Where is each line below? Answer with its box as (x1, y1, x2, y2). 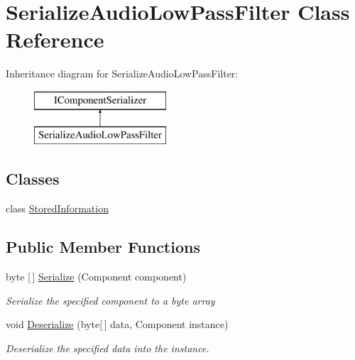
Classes (6, 168, 60, 190)
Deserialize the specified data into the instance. (6, 340, 209, 355)
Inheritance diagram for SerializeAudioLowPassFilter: (6, 66, 239, 81)
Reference (6, 25, 104, 54)
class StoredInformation (6, 201, 109, 216)
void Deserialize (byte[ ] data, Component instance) (6, 317, 229, 332)
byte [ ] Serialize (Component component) (6, 269, 187, 284)
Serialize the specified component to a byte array (6, 293, 215, 307)
